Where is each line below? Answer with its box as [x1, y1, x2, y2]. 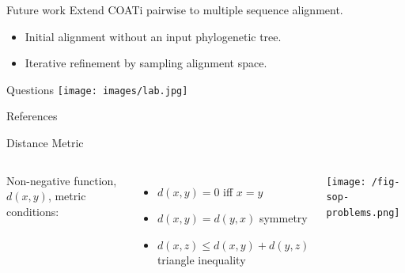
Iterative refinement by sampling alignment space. [25, 55, 267, 71]
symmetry [259, 210, 308, 226]
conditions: [6, 203, 59, 219]
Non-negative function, [6, 172, 117, 188]
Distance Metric [6, 135, 84, 151]
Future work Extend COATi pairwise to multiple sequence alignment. [6, 2, 343, 17]
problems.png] [326, 207, 400, 218]
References [6, 108, 58, 124]
